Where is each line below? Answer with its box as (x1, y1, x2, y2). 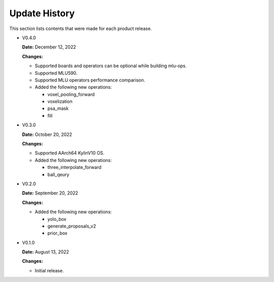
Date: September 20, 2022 (22, 190, 79, 196)
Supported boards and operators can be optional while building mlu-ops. (35, 63, 187, 69)
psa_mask (47, 105, 68, 111)
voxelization (47, 98, 73, 104)
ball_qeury (47, 171, 70, 178)
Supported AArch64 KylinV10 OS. (35, 150, 105, 156)
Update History (9, 8, 75, 19)
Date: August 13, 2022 (22, 249, 70, 255)
